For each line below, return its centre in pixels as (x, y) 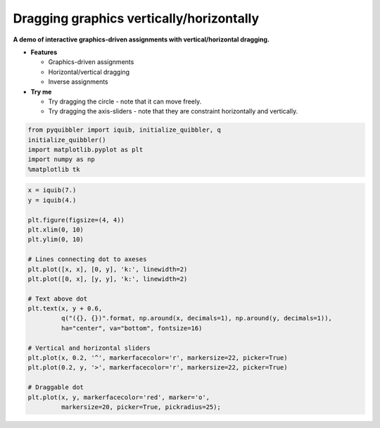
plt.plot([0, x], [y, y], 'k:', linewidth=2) (108, 279)
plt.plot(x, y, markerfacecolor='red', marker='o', (119, 397)
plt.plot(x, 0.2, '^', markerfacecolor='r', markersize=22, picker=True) (158, 358)
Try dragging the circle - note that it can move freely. (125, 101)
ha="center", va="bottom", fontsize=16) (132, 328)
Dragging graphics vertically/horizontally (136, 18)
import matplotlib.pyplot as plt (85, 150)
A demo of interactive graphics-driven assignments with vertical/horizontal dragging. (141, 39)
